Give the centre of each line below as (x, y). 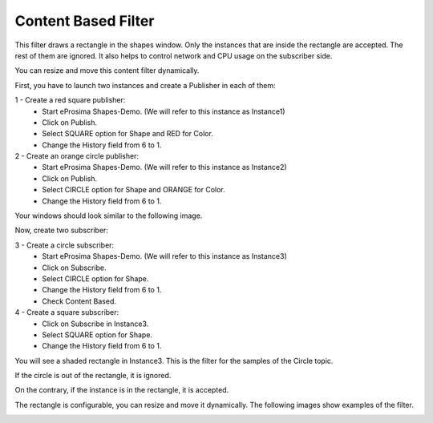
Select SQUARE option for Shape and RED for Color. (128, 134)
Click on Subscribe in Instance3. (95, 324)
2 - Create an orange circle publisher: (77, 156)
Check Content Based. (79, 301)
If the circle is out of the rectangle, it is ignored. (93, 376)
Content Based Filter (85, 21)
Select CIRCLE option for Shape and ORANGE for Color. (134, 190)
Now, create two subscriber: (61, 230)
